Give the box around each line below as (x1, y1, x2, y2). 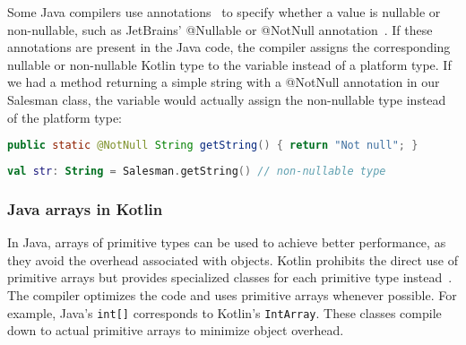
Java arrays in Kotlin (7, 197, 163, 220)
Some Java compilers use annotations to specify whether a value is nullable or (7, 3, 441, 21)
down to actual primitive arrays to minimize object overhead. (7, 321, 344, 340)
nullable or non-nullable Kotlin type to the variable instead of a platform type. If (7, 55, 452, 73)
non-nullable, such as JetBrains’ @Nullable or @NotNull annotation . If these (7, 20, 433, 39)
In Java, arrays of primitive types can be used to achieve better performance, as (7, 233, 446, 252)
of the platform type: (7, 108, 123, 126)
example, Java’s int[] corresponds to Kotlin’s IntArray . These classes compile (7, 303, 442, 322)
